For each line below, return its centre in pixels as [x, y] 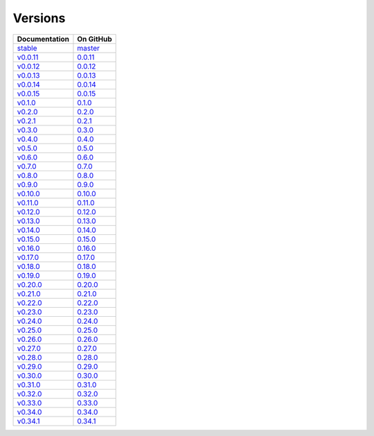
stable [27, 48]
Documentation [43, 39]
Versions [39, 18]
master [89, 48]
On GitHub [95, 39]
